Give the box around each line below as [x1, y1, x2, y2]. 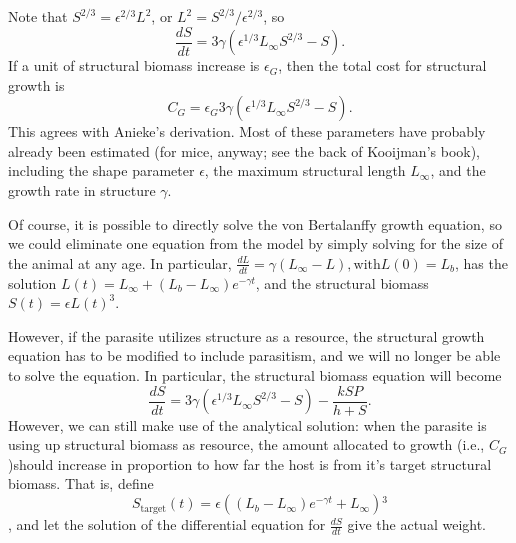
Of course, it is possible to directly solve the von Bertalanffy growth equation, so [8, 213, 502, 234]
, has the [455, 252, 508, 273]
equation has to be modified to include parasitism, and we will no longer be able [8, 345, 501, 366]
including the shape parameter [8, 160, 195, 181]
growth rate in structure [8, 180, 156, 201]
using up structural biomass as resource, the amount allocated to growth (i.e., [8, 434, 485, 455]
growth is [8, 74, 65, 95]
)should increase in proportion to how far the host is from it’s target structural [8, 453, 492, 474]
